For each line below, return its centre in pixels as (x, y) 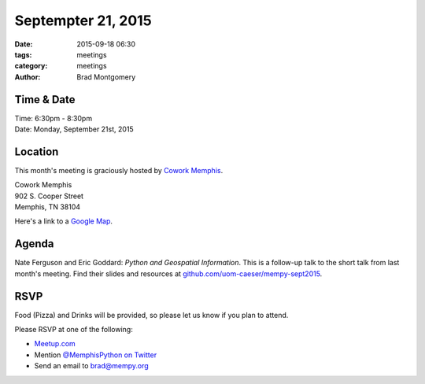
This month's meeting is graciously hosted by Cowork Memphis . (119, 170)
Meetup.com (55, 344)
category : (31, 66)
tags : (23, 54)
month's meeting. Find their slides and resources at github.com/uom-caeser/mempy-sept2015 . (168, 273)
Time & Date (45, 100)
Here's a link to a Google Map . (64, 221)
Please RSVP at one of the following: (74, 330)
